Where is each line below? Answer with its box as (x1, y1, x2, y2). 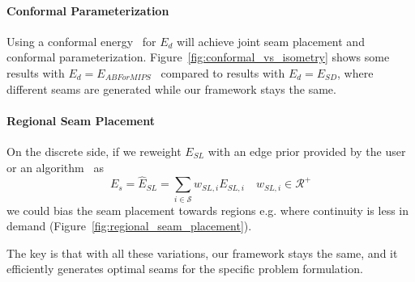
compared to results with (160, 64, 285, 81)
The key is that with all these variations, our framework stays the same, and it (6, 244, 398, 261)
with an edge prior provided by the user (207, 142, 406, 159)
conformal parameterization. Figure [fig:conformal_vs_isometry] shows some (6, 48, 390, 65)
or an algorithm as (6, 158, 104, 175)
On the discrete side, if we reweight (6, 142, 182, 159)
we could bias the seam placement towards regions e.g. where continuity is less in (6, 201, 409, 218)
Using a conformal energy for (6, 32, 156, 49)
